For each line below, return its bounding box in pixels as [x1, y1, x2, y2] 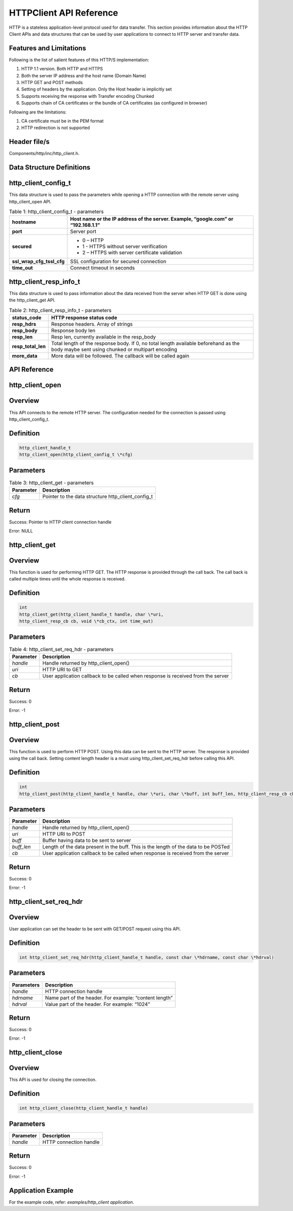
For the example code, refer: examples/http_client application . [9, 1199, 134, 1205]
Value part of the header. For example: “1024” [45, 1001, 150, 1008]
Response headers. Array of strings [51, 321, 133, 328]
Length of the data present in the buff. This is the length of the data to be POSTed [42, 844, 230, 851]
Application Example [9, 1186, 74, 1194]
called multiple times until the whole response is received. [9, 576, 126, 582]
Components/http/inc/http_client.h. [9, 151, 80, 157]
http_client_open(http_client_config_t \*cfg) [19, 452, 133, 457]
